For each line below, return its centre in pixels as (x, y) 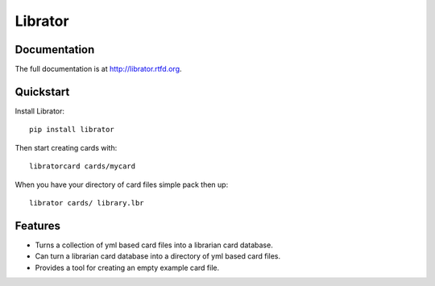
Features (37, 226)
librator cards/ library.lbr (87, 203)
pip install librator (72, 130)
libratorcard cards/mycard (83, 166)
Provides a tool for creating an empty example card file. (127, 267)
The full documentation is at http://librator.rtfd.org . (98, 69)
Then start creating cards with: (66, 147)
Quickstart (42, 91)
